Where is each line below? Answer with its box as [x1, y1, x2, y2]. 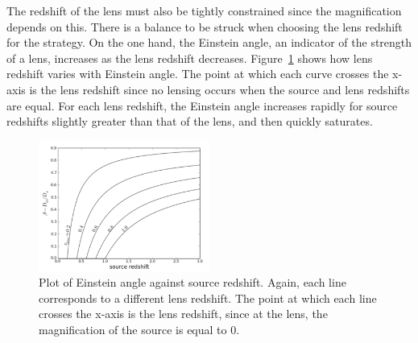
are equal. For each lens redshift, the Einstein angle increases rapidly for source [6, 97, 398, 114]
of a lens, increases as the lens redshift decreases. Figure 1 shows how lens [6, 49, 373, 66]
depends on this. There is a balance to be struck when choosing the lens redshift [6, 18, 403, 35]
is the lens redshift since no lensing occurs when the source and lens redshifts [29, 81, 410, 97]
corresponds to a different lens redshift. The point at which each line [39, 289, 377, 306]
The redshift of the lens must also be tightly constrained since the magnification [6, 2, 402, 19]
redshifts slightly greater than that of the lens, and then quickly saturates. [6, 113, 373, 130]
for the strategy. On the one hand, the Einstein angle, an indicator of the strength [6, 34, 412, 51]
